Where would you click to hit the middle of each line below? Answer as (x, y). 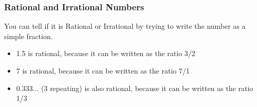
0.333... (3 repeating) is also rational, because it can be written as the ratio (135, 88)
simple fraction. (29, 36)
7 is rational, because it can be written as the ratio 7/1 (103, 70)
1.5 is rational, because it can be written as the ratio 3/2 (106, 53)
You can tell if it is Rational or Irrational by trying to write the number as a (125, 26)
